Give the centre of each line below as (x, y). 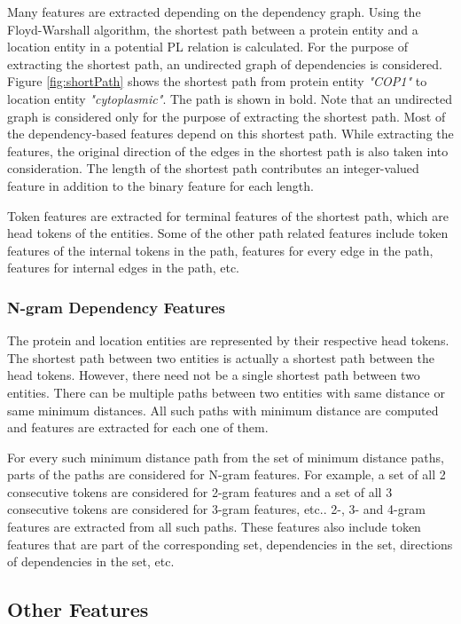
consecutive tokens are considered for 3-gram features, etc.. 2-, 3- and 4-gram (216, 509)
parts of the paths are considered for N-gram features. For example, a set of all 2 (227, 474)
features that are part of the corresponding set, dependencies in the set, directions (230, 544)
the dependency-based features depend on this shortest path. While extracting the (230, 134)
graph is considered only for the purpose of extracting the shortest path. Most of (227, 116)
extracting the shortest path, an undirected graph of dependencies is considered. (225, 63)
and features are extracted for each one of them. (138, 427)
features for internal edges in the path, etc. (123, 268)
